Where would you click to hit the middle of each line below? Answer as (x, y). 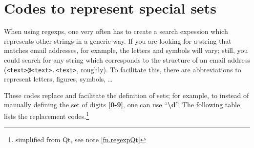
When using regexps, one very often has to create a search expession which (116, 31)
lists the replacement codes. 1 (47, 115)
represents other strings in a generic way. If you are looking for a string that (118, 41)
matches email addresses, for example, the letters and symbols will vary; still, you (126, 50)
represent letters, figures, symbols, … (58, 79)
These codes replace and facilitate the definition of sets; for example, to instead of (127, 95)
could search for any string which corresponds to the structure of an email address (127, 59)
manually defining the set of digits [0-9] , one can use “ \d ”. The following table (122, 105)
